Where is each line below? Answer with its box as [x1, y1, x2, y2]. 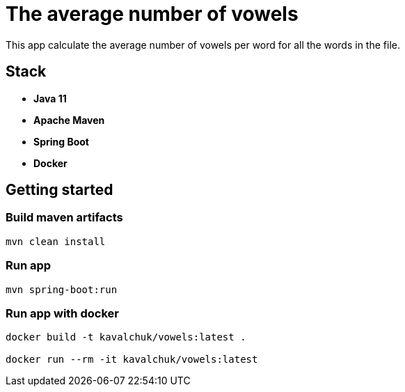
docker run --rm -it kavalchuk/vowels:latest [6, 354, 258, 366]
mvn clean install [6, 235, 106, 247]
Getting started [6, 181, 113, 199]
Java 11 [33, 92, 67, 104]
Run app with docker [6, 306, 119, 320]
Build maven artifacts [6, 210, 123, 225]
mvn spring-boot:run [6, 283, 118, 295]
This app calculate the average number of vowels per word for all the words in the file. [6, 38, 400, 51]
